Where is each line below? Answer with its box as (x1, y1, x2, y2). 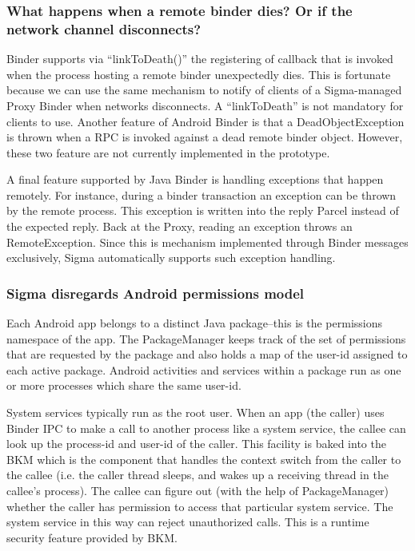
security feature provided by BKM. (6, 529, 178, 545)
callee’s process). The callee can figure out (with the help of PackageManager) (6, 482, 389, 499)
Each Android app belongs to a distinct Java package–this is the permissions (6, 315, 383, 331)
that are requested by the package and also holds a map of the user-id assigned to (6, 346, 408, 363)
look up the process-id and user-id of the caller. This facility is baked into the (6, 435, 386, 452)
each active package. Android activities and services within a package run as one (6, 361, 401, 378)
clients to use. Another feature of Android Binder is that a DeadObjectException (6, 113, 405, 129)
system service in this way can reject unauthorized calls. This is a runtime (6, 513, 369, 530)
